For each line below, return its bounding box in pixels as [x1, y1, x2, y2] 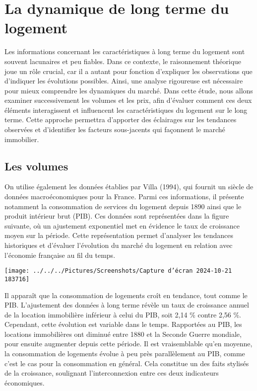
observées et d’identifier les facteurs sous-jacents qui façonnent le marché [4, 124, 225, 135]
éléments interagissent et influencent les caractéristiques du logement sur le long [4, 104, 248, 115]
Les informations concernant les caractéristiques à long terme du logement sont [4, 46, 245, 57]
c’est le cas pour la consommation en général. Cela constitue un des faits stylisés [4, 358, 249, 368]
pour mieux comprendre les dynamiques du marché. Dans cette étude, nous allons [4, 85, 253, 95]
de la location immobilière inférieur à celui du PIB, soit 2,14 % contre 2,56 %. [4, 309, 241, 319]
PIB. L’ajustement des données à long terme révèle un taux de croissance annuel [4, 300, 249, 310]
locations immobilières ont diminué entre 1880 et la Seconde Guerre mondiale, [4, 328, 242, 339]
